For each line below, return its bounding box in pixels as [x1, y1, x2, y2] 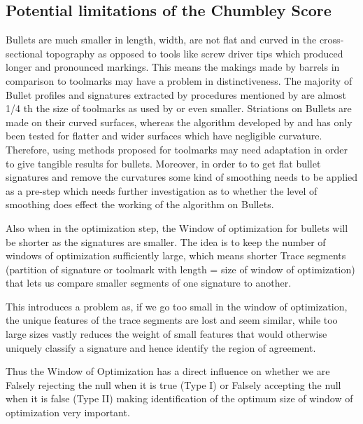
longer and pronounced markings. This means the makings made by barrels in [6, 60, 340, 74]
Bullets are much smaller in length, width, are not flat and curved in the [6, 32, 317, 47]
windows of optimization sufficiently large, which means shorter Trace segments [6, 248, 346, 263]
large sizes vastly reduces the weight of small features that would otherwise [6, 327, 327, 341]
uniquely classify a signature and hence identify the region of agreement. [6, 340, 316, 355]
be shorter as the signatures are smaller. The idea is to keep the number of [6, 234, 326, 249]
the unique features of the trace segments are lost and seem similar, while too [6, 313, 338, 327]
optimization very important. [6, 405, 130, 420]
